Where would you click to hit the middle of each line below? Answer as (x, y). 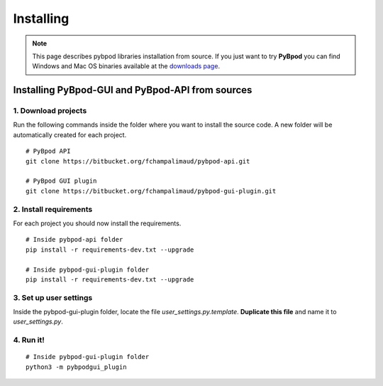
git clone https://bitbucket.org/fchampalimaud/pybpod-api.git (138, 161)
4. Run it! (29, 340)
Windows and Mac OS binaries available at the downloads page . (126, 66)
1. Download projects (50, 111)
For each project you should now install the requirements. (97, 223)
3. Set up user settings (53, 297)
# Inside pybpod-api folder (74, 240)
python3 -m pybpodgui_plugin (76, 367)
